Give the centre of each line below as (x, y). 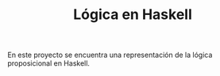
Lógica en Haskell (133, 15)
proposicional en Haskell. (49, 63)
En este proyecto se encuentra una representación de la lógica (110, 55)
